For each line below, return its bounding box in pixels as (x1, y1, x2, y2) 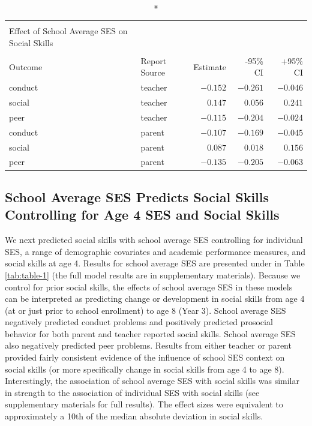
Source (140, 66, 165, 79)
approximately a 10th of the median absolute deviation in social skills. (5, 410, 263, 422)
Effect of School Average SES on (9, 25, 128, 37)
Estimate (193, 60, 227, 73)
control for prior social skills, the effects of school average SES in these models (5, 280, 293, 293)
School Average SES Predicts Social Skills (5, 187, 269, 206)
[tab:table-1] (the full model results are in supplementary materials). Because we (5, 268, 301, 281)
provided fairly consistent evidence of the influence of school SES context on (5, 351, 285, 364)
